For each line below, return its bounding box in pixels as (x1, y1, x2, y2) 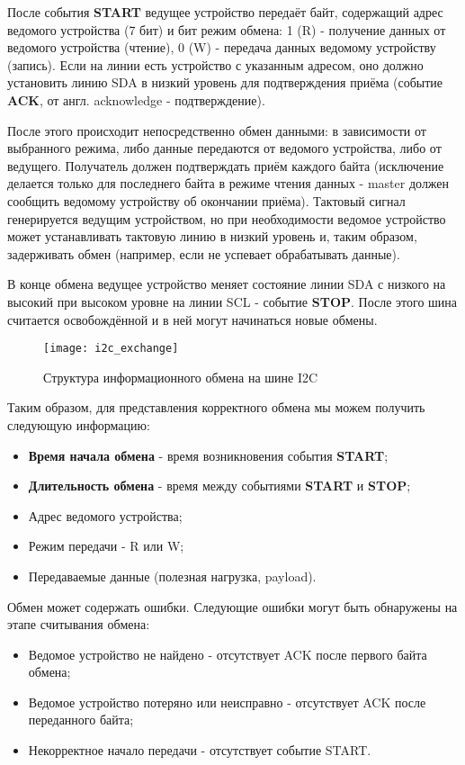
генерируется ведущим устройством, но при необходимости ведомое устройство (7, 209, 446, 228)
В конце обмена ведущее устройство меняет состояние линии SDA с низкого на (7, 274, 446, 293)
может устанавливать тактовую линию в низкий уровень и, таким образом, (7, 227, 417, 246)
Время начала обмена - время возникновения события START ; (28, 445, 389, 464)
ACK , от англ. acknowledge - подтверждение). (7, 90, 265, 109)
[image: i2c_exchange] (43, 342, 179, 355)
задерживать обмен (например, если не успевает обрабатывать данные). (7, 244, 400, 263)
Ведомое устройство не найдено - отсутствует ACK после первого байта (28, 644, 427, 663)
